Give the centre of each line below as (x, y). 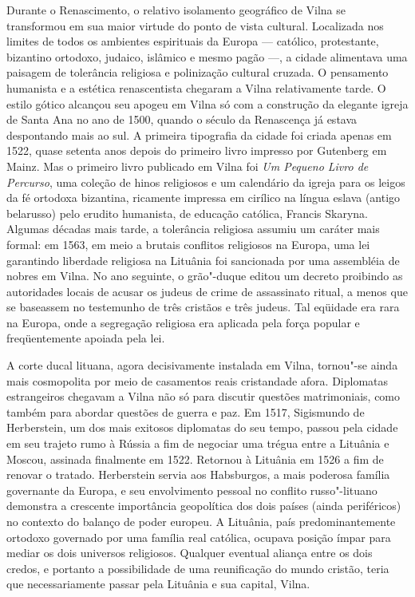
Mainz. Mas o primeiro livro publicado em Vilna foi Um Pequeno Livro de (188, 166)
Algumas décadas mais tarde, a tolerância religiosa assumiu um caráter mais (193, 229)
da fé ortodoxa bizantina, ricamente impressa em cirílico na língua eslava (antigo (204, 198)
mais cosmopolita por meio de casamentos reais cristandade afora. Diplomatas (198, 380)
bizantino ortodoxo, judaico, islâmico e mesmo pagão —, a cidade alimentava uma (207, 56)
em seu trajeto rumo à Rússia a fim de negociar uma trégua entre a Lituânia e (198, 443)
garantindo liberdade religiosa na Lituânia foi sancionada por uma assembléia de (203, 260)
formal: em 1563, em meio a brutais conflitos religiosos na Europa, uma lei (188, 244)
